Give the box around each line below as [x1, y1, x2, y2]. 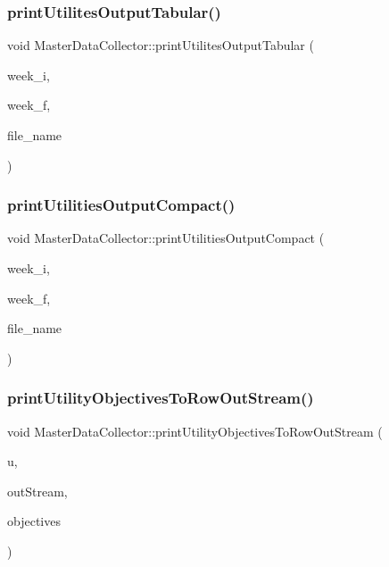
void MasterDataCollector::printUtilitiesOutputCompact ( [7, 229, 325, 247]
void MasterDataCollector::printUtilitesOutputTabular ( [7, 36, 314, 54]
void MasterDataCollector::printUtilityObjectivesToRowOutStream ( [7, 421, 383, 440]
